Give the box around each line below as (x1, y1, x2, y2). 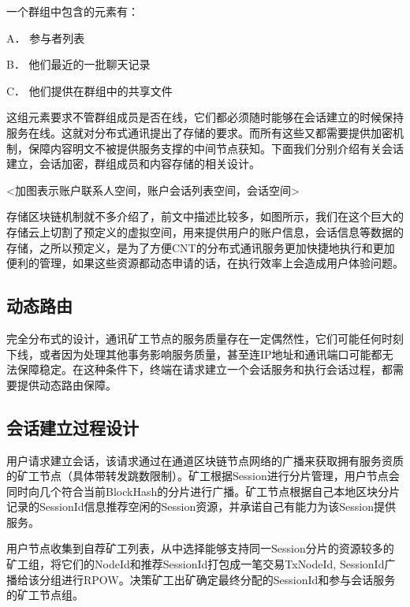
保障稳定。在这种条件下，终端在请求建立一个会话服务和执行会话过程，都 (17, 361, 393, 378)
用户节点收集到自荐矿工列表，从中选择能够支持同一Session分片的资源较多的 (6, 540, 394, 557)
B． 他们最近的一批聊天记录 (6, 56, 151, 73)
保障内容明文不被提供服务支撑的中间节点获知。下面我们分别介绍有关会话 (28, 140, 404, 156)
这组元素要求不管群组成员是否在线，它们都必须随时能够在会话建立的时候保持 (6, 109, 404, 125)
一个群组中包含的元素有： (6, 3, 139, 19)
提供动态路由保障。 (17, 376, 117, 393)
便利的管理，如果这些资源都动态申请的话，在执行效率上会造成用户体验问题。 (6, 255, 404, 271)
